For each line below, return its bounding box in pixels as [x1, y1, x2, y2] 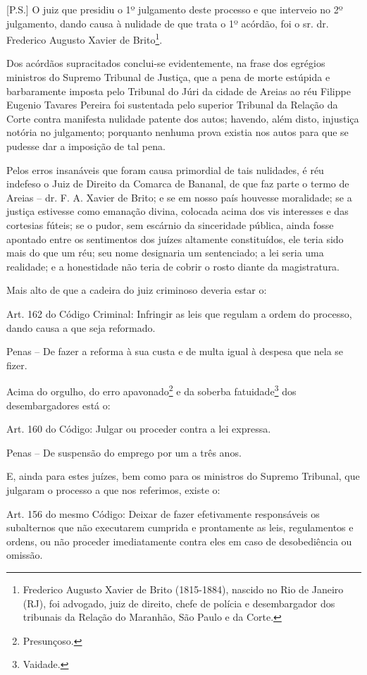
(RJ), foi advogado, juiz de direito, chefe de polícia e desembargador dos [23, 595, 335, 610]
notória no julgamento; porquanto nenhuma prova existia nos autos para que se [6, 125, 349, 140]
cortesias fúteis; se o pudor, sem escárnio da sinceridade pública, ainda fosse [6, 217, 334, 232]
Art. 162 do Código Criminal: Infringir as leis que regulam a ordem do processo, [6, 306, 352, 321]
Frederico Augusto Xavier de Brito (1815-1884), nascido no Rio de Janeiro [23, 581, 344, 596]
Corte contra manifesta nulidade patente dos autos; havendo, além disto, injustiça [6, 111, 359, 125]
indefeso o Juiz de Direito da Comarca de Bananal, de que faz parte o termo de [6, 176, 349, 191]
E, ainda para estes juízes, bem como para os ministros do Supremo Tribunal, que [6, 469, 360, 483]
